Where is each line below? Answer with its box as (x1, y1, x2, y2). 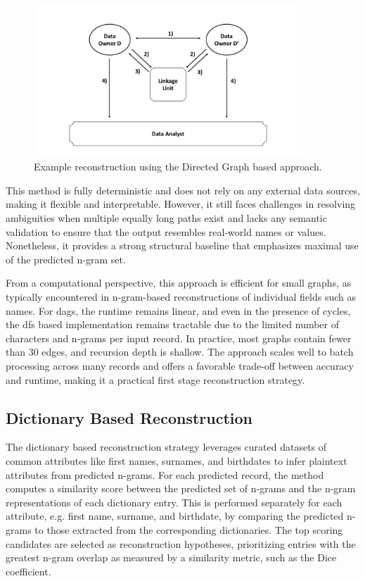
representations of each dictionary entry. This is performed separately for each (6, 494, 342, 509)
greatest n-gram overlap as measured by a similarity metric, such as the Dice (6, 550, 337, 565)
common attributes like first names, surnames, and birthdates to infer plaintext (6, 453, 347, 468)
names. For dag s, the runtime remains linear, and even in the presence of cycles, (6, 303, 351, 318)
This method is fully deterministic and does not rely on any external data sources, (6, 182, 360, 197)
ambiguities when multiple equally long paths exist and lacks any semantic (6, 211, 327, 225)
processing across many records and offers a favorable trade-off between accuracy (6, 358, 354, 373)
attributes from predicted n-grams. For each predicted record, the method (6, 467, 324, 482)
